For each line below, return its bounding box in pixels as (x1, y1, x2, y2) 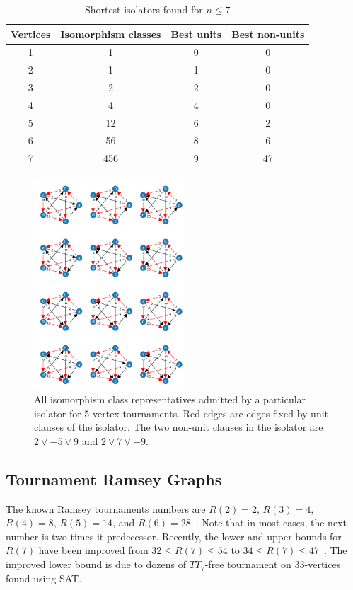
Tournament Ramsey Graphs (6, 468, 222, 490)
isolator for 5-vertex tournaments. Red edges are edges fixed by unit (34, 405, 329, 420)
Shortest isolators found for (84, 2, 203, 16)
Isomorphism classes (60, 26, 161, 41)
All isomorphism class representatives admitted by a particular (34, 392, 306, 407)
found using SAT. (6, 570, 82, 585)
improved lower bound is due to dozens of (6, 557, 186, 572)
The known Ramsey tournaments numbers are (6, 501, 206, 516)
